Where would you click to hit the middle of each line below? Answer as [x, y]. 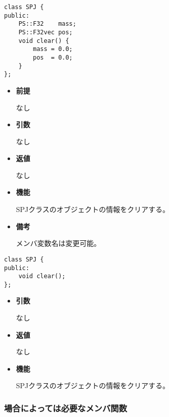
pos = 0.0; [53, 57]
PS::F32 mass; [47, 24]
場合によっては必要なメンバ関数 [66, 408]
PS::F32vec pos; [46, 32]
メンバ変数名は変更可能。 [58, 243]
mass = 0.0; [53, 49]
